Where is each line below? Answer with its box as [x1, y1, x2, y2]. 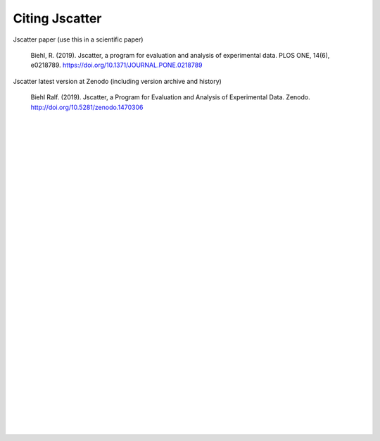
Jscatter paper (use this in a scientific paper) [13, 35, 144, 44]
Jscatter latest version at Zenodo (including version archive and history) [13, 77, 222, 85]
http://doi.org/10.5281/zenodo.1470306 [30, 103, 144, 111]
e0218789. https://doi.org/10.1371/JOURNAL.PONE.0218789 [30, 61, 203, 70]
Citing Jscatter [13, 11, 102, 26]
